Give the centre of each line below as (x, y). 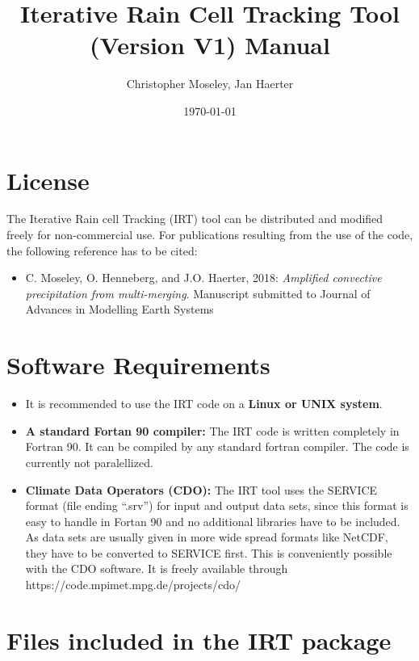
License (48, 180)
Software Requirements (138, 365)
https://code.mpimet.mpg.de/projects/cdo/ (133, 585)
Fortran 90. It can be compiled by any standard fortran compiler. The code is (217, 446)
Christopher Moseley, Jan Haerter (210, 84)
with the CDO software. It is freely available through (157, 568)
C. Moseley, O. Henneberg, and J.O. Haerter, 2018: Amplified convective (203, 278)
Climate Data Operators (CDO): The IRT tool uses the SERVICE (201, 489)
